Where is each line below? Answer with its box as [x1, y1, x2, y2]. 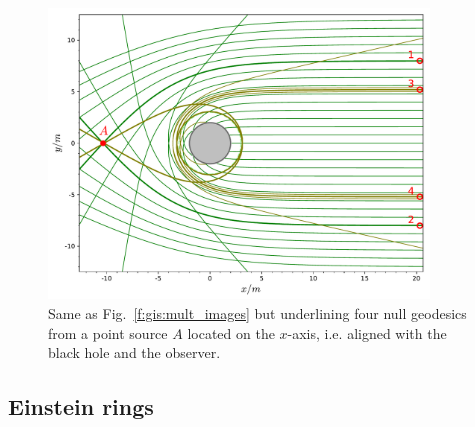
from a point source [48, 322, 168, 343]
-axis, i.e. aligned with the [287, 322, 447, 343]
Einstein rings [8, 391, 154, 422]
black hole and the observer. [48, 342, 221, 363]
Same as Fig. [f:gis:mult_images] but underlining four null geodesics [48, 303, 467, 323]
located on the [187, 322, 275, 343]
